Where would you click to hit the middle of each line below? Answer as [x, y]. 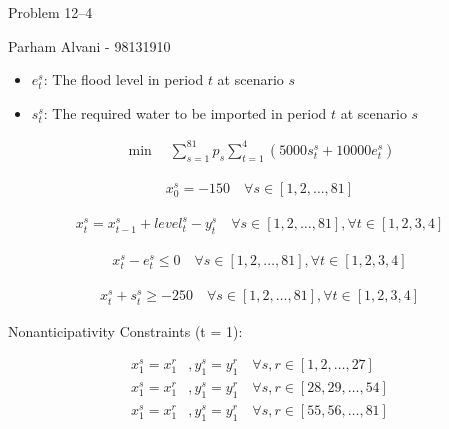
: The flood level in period [123, 79]
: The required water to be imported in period [185, 112]
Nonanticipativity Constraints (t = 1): [125, 330]
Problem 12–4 [50, 12]
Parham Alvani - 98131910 [89, 45]
